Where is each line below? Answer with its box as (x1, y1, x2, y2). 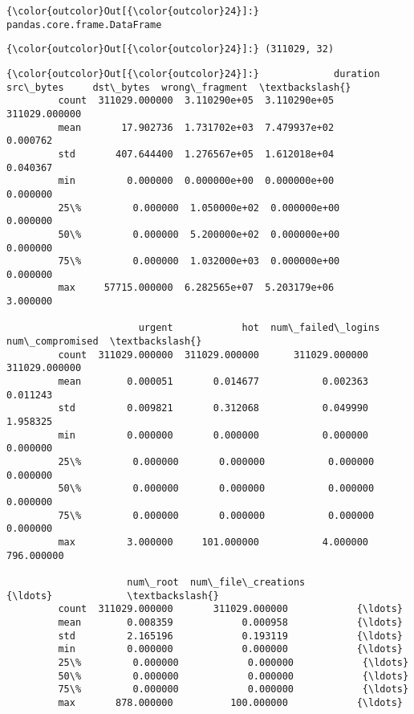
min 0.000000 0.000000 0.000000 (58, 429, 369, 441)
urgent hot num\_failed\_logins (138, 322, 380, 334)
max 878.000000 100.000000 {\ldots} (58, 696, 403, 708)
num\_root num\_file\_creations (127, 576, 306, 588)
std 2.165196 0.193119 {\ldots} (58, 630, 403, 642)
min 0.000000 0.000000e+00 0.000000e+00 (58, 175, 335, 187)
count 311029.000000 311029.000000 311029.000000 (58, 349, 369, 361)
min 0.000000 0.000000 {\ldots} (58, 643, 403, 655)
